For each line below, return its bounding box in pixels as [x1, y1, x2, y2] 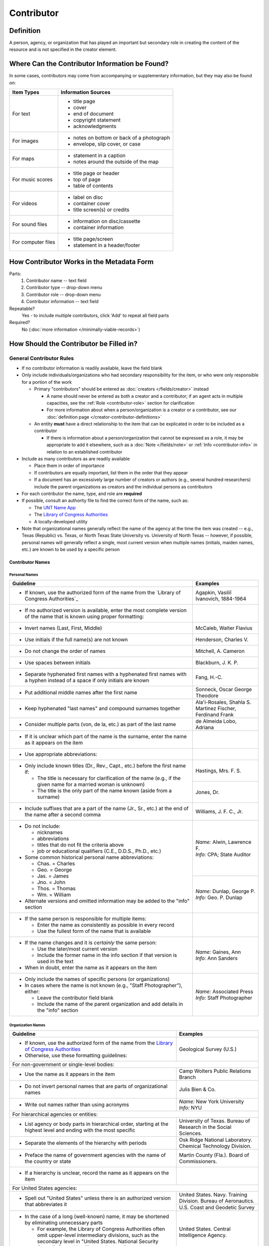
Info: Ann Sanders [195, 955, 238, 962]
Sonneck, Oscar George [195, 686, 252, 693]
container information [73, 224, 124, 231]
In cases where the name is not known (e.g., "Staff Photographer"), [24, 982, 183, 989]
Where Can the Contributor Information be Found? [9, 60, 169, 68]
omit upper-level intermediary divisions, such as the [37, 1232, 159, 1239]
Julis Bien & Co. [179, 1086, 216, 1093]
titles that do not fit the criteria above [37, 841, 124, 848]
